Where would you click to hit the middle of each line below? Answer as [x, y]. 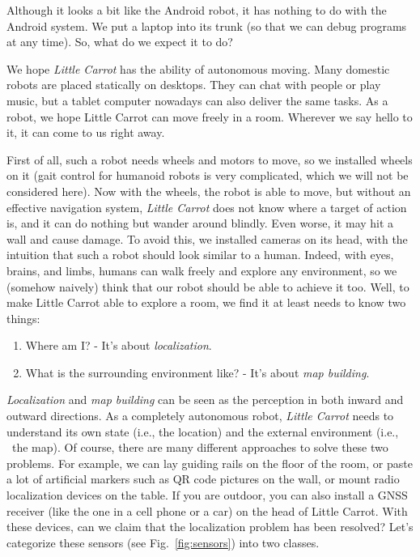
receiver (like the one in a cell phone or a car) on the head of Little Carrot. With [207, 510]
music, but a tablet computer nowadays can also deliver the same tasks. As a [197, 100]
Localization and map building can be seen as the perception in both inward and [205, 400]
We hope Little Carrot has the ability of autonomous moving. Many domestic [198, 68]
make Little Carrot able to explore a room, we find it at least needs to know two [206, 302]
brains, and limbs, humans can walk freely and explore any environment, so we [202, 270]
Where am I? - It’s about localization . [119, 345]
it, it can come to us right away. [86, 132]
